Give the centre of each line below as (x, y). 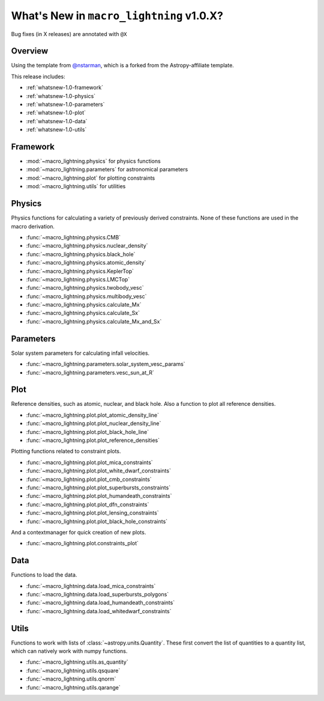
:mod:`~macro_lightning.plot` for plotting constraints (91, 178)
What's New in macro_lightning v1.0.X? (117, 16)
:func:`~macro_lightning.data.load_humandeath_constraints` (100, 603)
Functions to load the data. (44, 575)
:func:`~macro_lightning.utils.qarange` (73, 687)
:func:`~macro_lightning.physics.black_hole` (81, 254)
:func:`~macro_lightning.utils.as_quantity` (77, 662)
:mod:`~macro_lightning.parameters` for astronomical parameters (107, 170)
